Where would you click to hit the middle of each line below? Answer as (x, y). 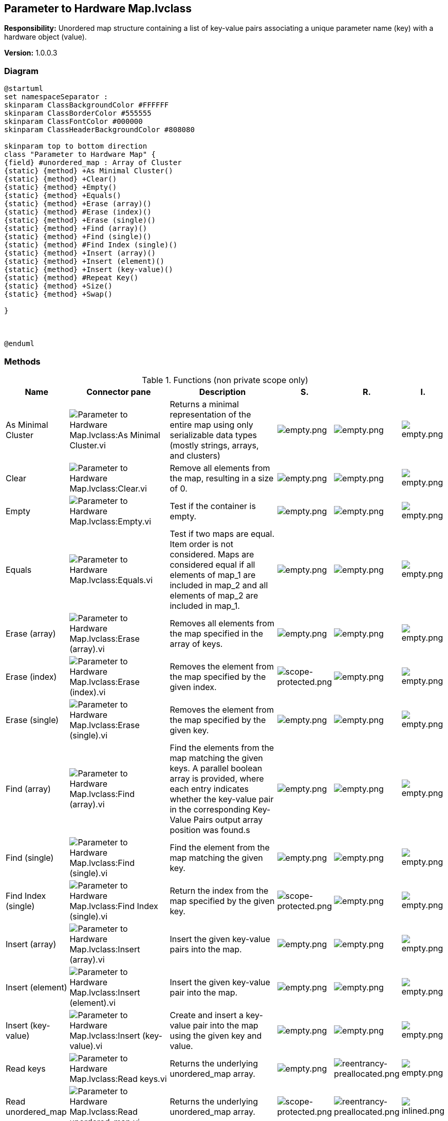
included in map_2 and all (219, 585)
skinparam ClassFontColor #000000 (73, 122)
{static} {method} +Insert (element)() (84, 261)
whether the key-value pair (222, 799)
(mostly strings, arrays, (214, 445)
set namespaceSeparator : (56, 97)
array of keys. (196, 644)
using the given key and (216, 1035)
